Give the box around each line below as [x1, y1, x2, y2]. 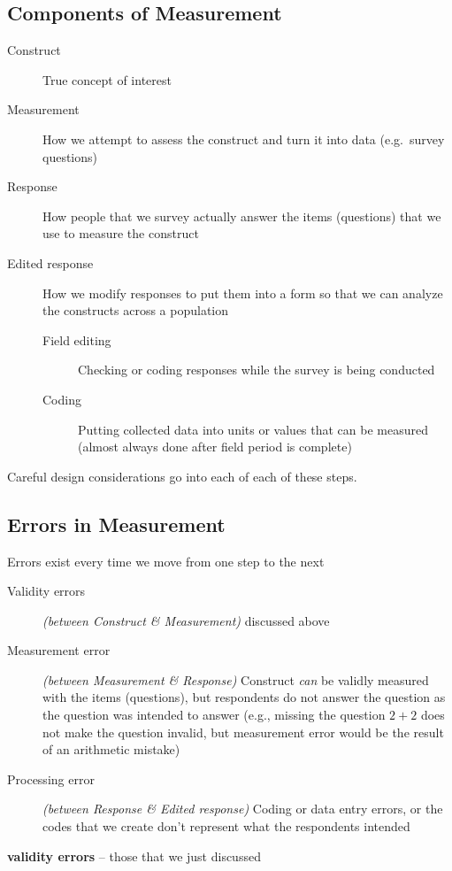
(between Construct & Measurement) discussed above [42, 611, 330, 629]
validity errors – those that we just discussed [7, 846, 261, 865]
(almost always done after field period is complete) [78, 437, 352, 456]
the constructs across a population [42, 301, 228, 320]
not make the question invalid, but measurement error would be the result [42, 722, 444, 741]
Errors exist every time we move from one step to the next [7, 551, 325, 570]
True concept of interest [42, 70, 172, 89]
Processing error [7, 769, 95, 788]
